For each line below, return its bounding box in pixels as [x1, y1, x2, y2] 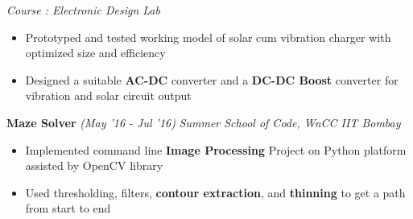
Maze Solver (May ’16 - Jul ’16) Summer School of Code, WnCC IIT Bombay [6, 114, 401, 130]
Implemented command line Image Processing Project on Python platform [25, 141, 407, 158]
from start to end [25, 200, 111, 217]
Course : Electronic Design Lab [6, 2, 160, 18]
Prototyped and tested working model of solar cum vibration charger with [25, 28, 391, 45]
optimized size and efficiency [25, 44, 166, 61]
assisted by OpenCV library [25, 157, 163, 174]
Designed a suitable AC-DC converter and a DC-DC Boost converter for [25, 71, 399, 88]
